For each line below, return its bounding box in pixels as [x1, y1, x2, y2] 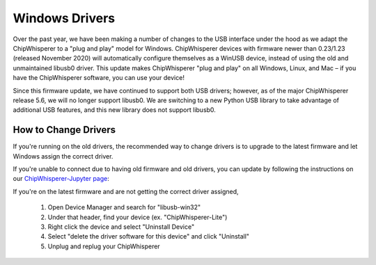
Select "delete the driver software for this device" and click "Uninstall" [47, 232, 250, 241]
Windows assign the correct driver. [13, 152, 113, 160]
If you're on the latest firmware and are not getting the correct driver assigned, [13, 187, 240, 195]
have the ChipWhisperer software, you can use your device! [13, 74, 185, 82]
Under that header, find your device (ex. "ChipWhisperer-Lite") [47, 213, 228, 221]
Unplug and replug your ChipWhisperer [47, 242, 160, 250]
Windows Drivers [13, 10, 116, 26]
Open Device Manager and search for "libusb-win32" [47, 203, 201, 211]
